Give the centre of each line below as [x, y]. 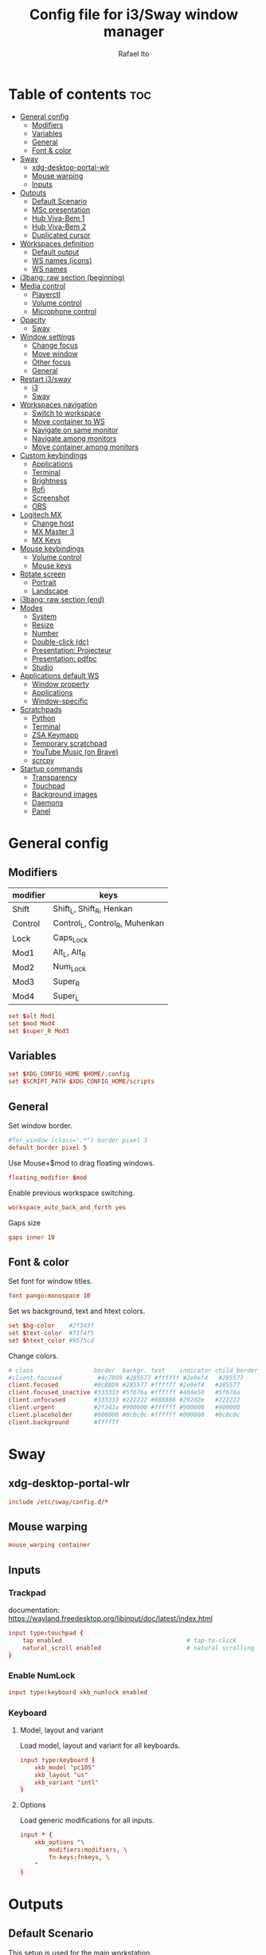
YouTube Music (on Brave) [75, 752]
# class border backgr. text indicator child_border [133, 1370]
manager [134, 31]
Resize [43, 624]
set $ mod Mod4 [32, 1023]
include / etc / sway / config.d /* [59, 1502]
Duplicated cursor [61, 235]
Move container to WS [68, 421]
